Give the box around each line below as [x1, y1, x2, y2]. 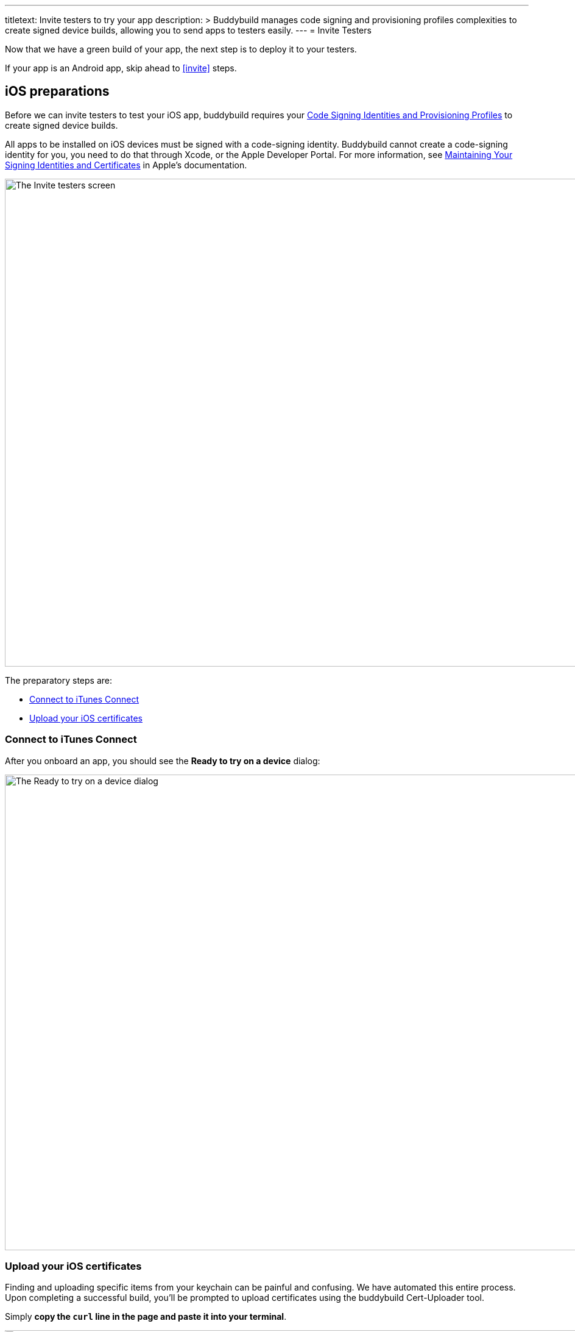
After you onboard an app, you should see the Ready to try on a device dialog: [5, 755, 320, 766]
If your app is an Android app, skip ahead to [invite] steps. [5, 63, 237, 73]
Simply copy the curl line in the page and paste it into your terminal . [5, 1311, 287, 1322]
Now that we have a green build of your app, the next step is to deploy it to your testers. [5, 44, 357, 54]
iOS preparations [5, 84, 110, 99]
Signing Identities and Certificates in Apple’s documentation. [5, 159, 247, 170]
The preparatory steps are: [5, 675, 113, 686]
